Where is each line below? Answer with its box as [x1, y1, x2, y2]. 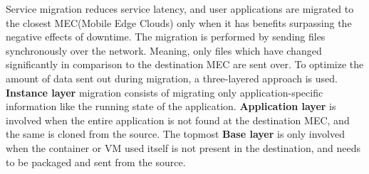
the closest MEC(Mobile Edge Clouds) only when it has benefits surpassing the [6, 15, 352, 30]
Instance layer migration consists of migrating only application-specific [6, 85, 323, 99]
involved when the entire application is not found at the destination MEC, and [6, 112, 350, 127]
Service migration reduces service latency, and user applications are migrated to [6, 1, 354, 16]
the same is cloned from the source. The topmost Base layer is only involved [6, 126, 345, 141]
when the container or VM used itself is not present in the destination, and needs [6, 140, 360, 155]
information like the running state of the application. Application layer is [6, 99, 336, 114]
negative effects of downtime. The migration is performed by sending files [6, 29, 326, 44]
